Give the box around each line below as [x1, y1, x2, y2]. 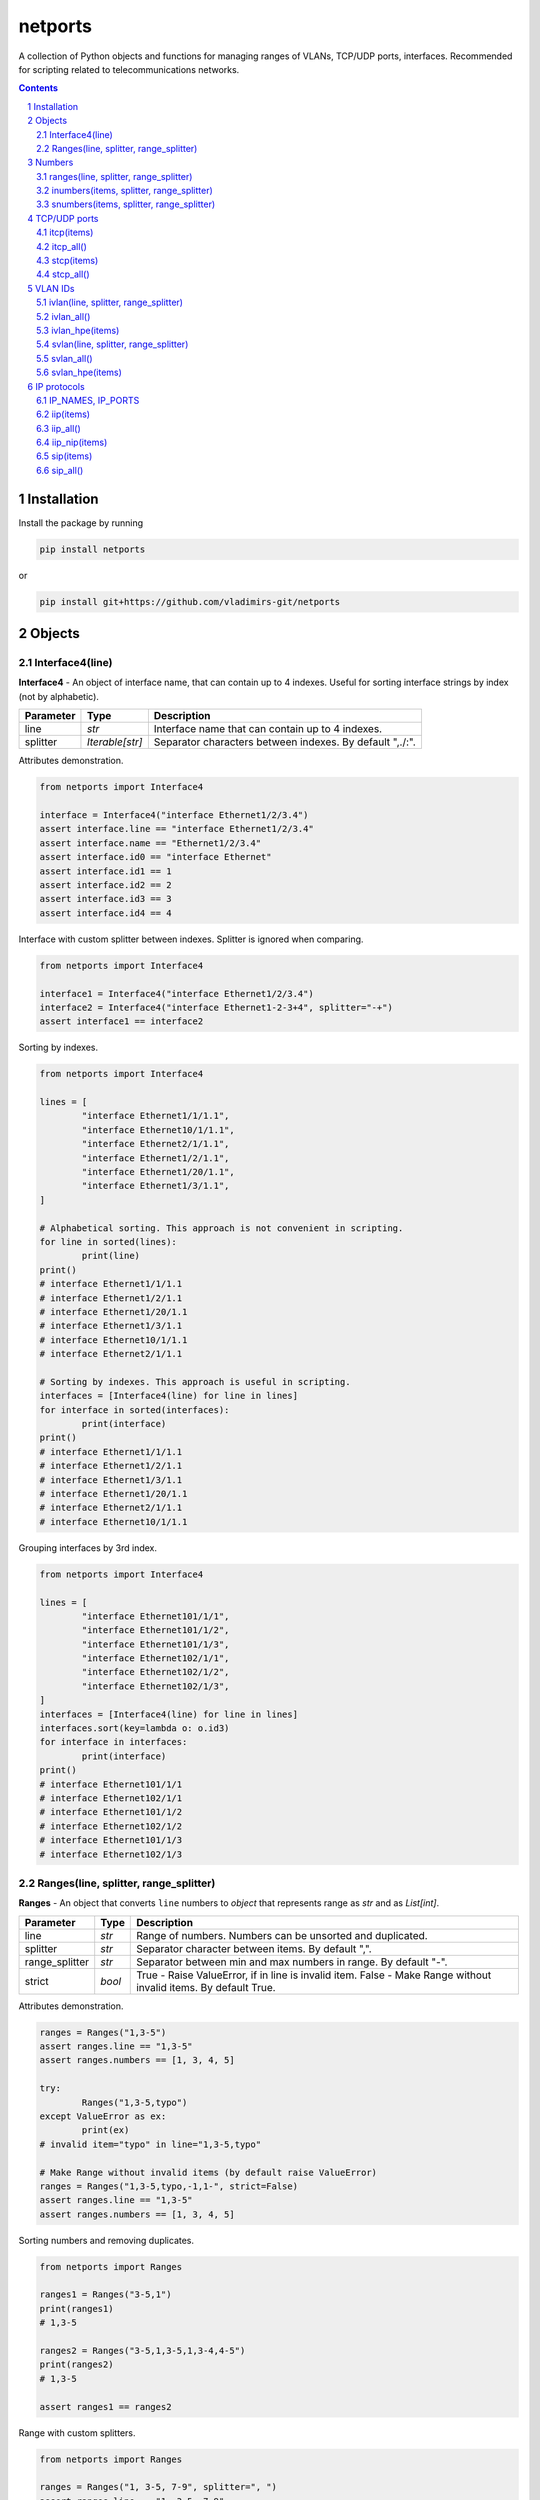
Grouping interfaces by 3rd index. [18, 1541, 158, 1554]
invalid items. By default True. [136, 1980, 276, 1994]
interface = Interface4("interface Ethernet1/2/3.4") [39, 810, 309, 821]
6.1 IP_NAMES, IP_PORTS [36, 394, 140, 406]
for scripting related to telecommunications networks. [18, 63, 240, 75]
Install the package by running [18, 516, 144, 529]
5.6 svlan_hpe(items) [36, 366, 122, 379]
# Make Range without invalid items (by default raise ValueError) [39, 2166, 378, 2178]
